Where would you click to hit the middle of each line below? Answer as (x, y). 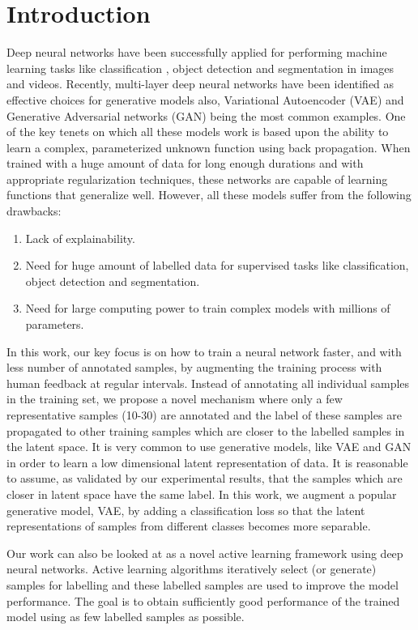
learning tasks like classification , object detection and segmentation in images (200, 68)
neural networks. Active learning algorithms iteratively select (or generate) (192, 569)
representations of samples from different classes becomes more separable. (189, 526)
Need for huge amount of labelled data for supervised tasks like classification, (217, 265)
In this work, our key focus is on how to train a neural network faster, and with (204, 351)
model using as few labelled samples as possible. (126, 617)
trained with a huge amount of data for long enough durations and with (185, 163)
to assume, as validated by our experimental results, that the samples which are (205, 478)
